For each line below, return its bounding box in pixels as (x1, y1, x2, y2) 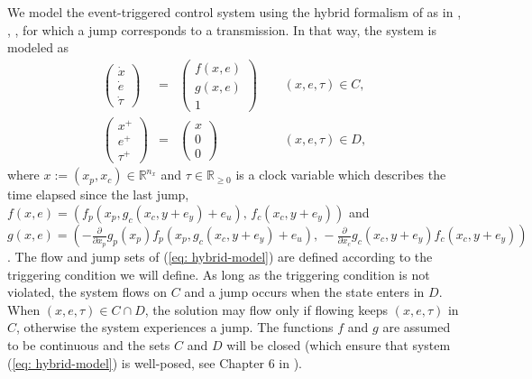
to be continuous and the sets (7, 335, 170, 354)
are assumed (382, 318, 451, 337)
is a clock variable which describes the (235, 165, 446, 184)
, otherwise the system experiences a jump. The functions (16, 318, 334, 337)
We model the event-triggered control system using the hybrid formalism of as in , (7, 3, 462, 21)
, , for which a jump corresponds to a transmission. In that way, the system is (7, 20, 436, 39)
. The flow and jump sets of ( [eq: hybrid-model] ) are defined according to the (7, 247, 433, 265)
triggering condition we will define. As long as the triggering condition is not (7, 264, 430, 283)
